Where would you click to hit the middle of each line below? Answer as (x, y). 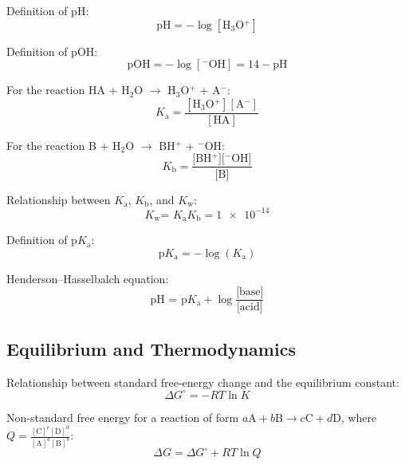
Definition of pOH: (52, 51)
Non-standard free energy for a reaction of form (123, 417)
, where (359, 417)
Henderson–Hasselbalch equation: (88, 278)
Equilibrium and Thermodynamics (151, 348)
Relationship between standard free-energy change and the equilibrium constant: (203, 382)
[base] (250, 292)
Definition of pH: (48, 10)
